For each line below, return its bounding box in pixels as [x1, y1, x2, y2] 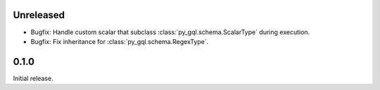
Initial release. [13, 74, 53, 82]
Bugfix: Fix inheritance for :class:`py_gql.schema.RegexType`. [30, 37, 209, 45]
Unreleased [13, 9, 65, 21]
